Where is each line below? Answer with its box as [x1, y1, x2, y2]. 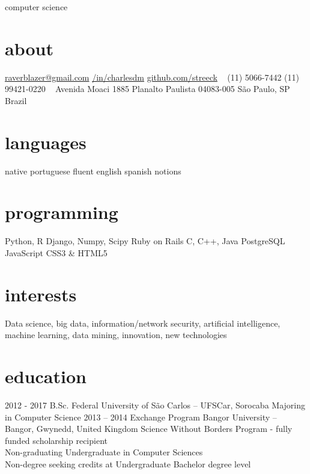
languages [5, 129, 87, 154]
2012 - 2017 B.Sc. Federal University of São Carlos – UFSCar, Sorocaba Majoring [5, 398, 305, 411]
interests [5, 282, 77, 306]
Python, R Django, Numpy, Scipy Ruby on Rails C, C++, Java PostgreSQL [5, 235, 285, 247]
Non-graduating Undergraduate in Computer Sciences [5, 446, 203, 458]
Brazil [5, 94, 27, 106]
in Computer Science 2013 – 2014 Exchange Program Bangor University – [5, 410, 277, 423]
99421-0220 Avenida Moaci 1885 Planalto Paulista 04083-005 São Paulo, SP [5, 82, 290, 95]
